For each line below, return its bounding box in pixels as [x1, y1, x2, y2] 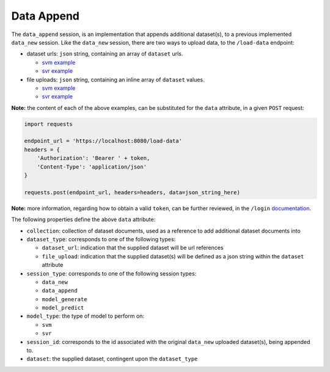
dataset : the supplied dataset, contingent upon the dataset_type [26, 355, 198, 363]
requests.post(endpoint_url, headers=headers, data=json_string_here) [24, 189, 241, 195]
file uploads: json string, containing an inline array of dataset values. [26, 76, 205, 83]
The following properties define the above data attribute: [11, 216, 156, 223]
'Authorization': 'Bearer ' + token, [37, 155, 150, 162]
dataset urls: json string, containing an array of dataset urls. [26, 50, 183, 57]
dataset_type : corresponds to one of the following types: [26, 235, 176, 243]
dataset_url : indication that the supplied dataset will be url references [42, 244, 224, 252]
